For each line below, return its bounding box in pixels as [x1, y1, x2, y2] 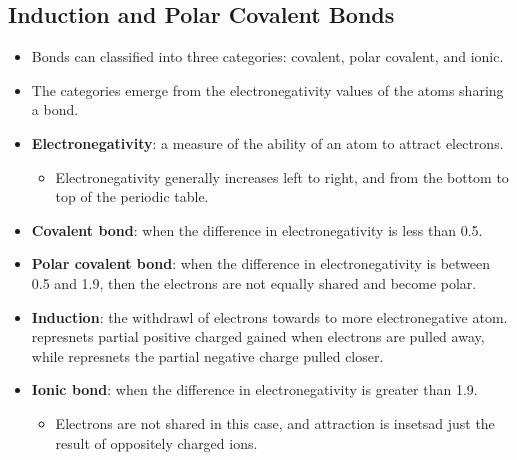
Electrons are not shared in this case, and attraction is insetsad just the [55, 412, 495, 433]
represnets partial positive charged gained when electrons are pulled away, [31, 326, 485, 347]
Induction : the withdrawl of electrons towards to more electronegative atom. [31, 306, 508, 327]
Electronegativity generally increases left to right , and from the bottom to [55, 166, 509, 187]
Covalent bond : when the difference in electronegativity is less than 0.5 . [31, 219, 483, 240]
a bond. [31, 99, 79, 120]
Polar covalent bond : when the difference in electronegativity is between [31, 253, 491, 274]
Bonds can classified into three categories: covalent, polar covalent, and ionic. [31, 46, 504, 67]
